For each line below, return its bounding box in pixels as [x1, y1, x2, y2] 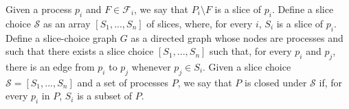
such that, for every [210, 44, 292, 58]
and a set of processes [77, 75, 168, 89]
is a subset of [77, 88, 133, 103]
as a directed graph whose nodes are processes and [131, 30, 344, 45]
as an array [43, 16, 91, 30]
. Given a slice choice [203, 59, 291, 73]
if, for [319, 75, 343, 89]
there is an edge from [5, 59, 95, 73]
